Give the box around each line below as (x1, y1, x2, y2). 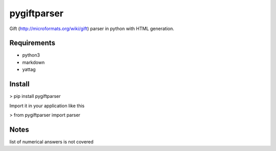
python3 (22, 52, 40, 58)
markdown (22, 59, 45, 65)
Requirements (9, 39, 56, 47)
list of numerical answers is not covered (9, 138, 94, 145)
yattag (22, 66, 36, 72)
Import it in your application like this (9, 103, 85, 109)
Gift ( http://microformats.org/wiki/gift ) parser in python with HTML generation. (9, 26, 174, 32)
